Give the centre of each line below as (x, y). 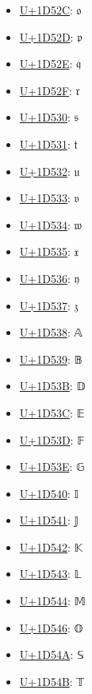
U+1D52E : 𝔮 (50, 64)
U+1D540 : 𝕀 (49, 493)
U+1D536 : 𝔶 (49, 278)
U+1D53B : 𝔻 (52, 386)
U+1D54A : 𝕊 (52, 654)
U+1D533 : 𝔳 (49, 198)
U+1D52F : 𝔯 (50, 90)
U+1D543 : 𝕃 (50, 574)
